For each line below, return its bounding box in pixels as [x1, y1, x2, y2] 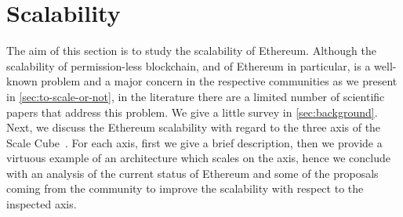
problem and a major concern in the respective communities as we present [41, 73, 398, 89]
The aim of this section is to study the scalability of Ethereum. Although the [6, 42, 376, 59]
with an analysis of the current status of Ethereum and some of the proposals [6, 165, 379, 181]
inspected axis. [6, 196, 77, 212]
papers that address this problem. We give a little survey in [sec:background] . [6, 103, 378, 120]
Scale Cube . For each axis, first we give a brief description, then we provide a [6, 134, 383, 150]
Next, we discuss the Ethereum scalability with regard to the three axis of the [6, 119, 381, 136]
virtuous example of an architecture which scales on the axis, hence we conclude [6, 150, 390, 166]
